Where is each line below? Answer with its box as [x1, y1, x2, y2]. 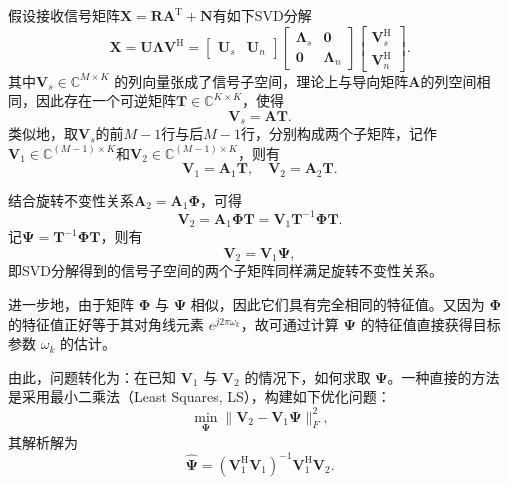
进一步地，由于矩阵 [8, 294, 134, 315]
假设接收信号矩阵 [8, 5, 120, 25]
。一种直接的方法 [387, 366, 500, 387]
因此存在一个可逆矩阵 [35, 90, 176, 111]
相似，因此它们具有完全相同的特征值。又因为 [190, 294, 485, 315]
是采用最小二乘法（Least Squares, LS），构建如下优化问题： [8, 386, 391, 407]
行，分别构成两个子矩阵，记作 [241, 123, 437, 144]
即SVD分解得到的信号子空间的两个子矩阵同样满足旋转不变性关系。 [8, 260, 443, 281]
